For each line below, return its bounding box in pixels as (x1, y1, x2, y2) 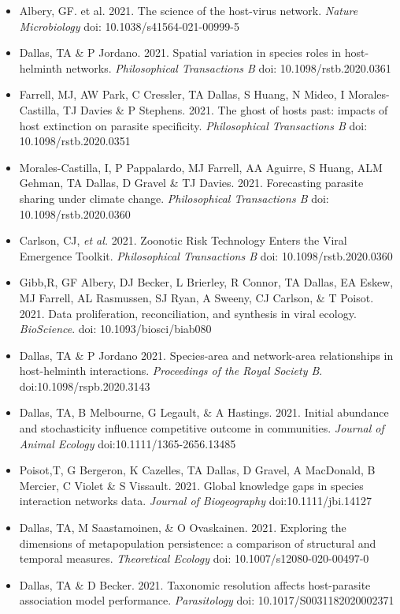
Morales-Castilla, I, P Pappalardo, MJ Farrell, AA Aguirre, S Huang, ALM (19, 159, 383, 175)
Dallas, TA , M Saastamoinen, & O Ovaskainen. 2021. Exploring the (19, 519, 346, 536)
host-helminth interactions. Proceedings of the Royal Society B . (19, 362, 323, 379)
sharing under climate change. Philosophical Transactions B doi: (19, 189, 329, 206)
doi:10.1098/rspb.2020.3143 (19, 377, 150, 394)
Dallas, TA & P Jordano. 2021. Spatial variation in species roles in (19, 44, 341, 61)
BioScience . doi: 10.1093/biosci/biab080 (19, 320, 212, 337)
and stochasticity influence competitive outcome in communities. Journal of (19, 420, 384, 436)
